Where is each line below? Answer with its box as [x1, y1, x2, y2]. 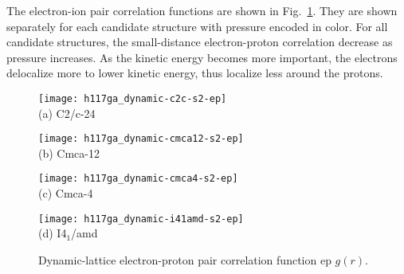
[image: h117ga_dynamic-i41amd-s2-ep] [38, 213, 244, 225]
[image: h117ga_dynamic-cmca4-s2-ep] [38, 173, 238, 185]
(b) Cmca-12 [38, 144, 100, 161]
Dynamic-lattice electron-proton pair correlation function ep [38, 251, 331, 268]
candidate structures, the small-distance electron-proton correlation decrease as [6, 33, 393, 50]
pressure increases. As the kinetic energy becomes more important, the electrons [6, 49, 398, 65]
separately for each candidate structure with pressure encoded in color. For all [6, 18, 388, 34]
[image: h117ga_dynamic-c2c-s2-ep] [38, 92, 227, 104]
